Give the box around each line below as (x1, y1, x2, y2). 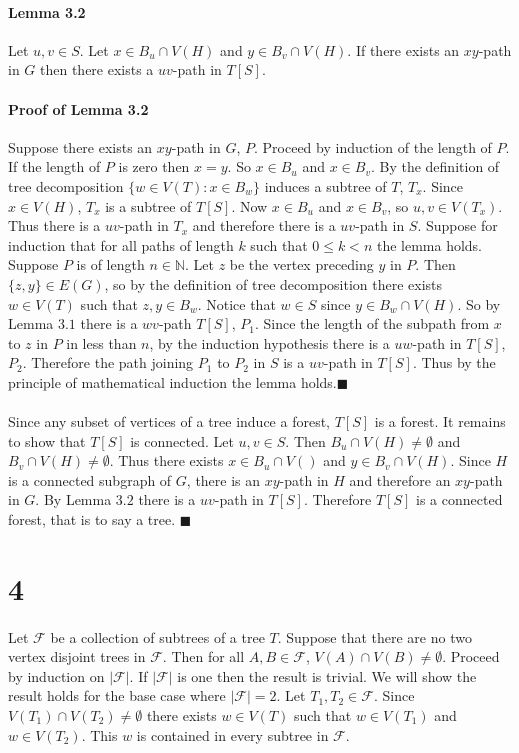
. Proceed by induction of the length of (253, 136, 492, 157)
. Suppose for (417, 215, 498, 236)
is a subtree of (105, 195, 192, 216)
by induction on (8, 665, 105, 686)
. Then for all (162, 646, 245, 667)
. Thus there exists (109, 450, 224, 471)
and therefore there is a (192, 215, 336, 236)
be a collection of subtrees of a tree (50, 626, 265, 647)
